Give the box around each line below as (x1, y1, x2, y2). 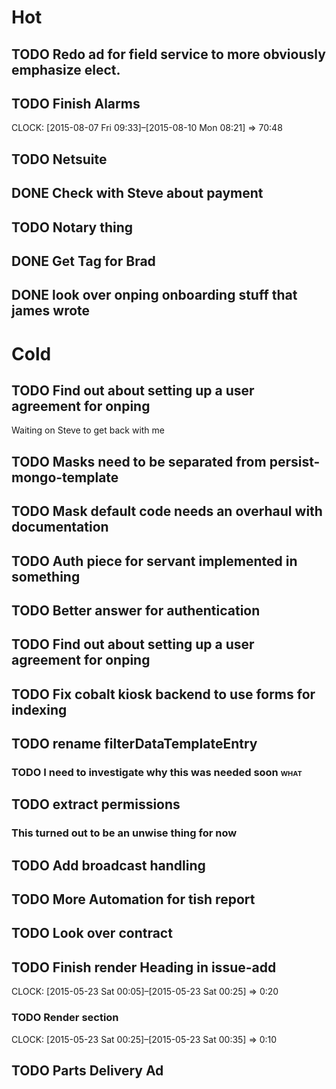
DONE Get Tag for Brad (11, 252, 156, 270)
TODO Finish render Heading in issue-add (11, 959, 277, 976)
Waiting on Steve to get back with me (11, 424, 166, 436)
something (11, 568, 81, 585)
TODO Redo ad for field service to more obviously (11, 46, 326, 63)
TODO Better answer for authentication (11, 602, 261, 619)
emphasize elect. (11, 61, 121, 78)
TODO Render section (11, 1011, 119, 1025)
